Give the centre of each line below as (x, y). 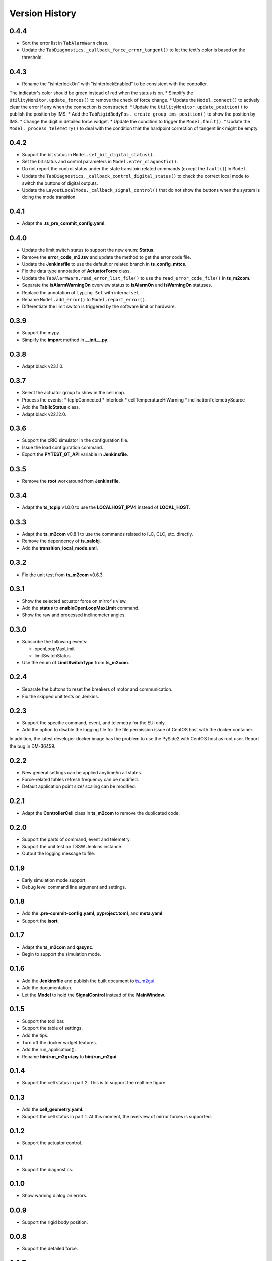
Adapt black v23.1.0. (43, 366)
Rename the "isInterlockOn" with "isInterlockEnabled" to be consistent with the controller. (115, 84)
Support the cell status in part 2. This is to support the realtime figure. (94, 1083)
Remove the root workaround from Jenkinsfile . (71, 481)
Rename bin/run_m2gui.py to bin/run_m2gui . (70, 1056)
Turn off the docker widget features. (59, 1042)
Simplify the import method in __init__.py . (65, 340)
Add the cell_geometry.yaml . (53, 1109)
